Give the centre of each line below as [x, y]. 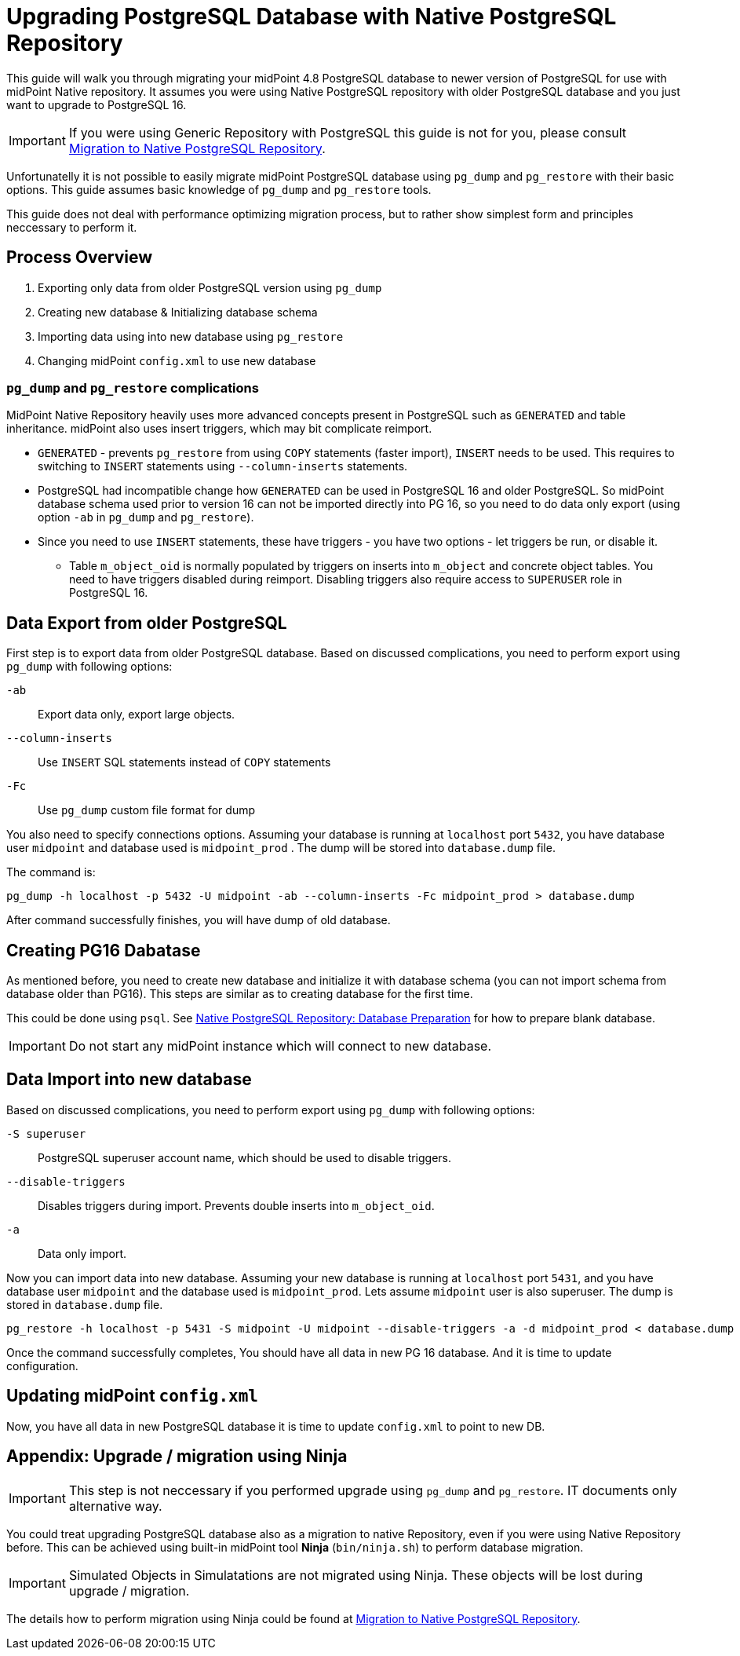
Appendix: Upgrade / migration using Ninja [177, 1457]
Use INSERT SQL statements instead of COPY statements [184, 762]
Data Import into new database [129, 1080]
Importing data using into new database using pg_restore [191, 336]
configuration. [42, 1365]
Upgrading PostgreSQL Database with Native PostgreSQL [312, 16]
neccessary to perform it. [72, 227]
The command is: [51, 872]
